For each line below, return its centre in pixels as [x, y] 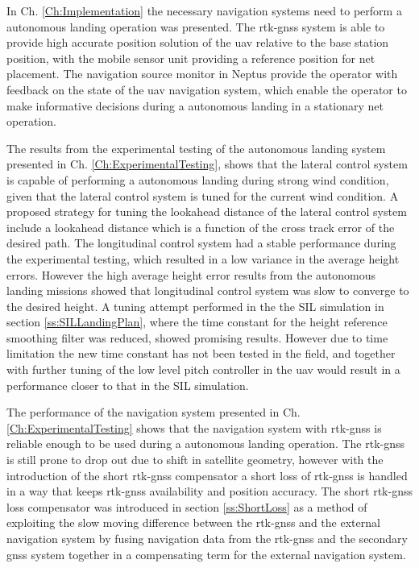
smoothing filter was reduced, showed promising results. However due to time [197, 337]
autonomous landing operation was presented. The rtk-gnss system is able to [196, 26]
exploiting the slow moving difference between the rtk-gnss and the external [193, 522]
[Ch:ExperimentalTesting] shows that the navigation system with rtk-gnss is [194, 427]
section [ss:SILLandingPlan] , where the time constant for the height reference [197, 322]
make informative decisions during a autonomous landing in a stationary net [195, 105]
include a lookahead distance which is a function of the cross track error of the [201, 227]
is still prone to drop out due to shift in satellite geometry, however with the [195, 460]
